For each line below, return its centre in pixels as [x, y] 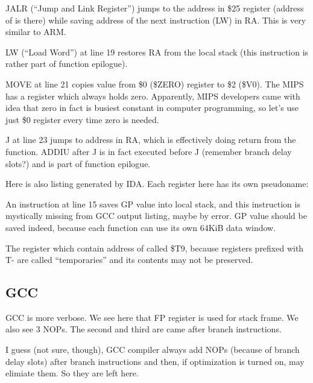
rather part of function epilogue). [67, 64]
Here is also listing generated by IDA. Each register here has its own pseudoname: [157, 184]
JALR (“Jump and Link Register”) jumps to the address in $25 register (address [155, 8]
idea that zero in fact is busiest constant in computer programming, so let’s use [152, 108]
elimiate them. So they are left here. [72, 373]
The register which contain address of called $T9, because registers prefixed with [155, 248]
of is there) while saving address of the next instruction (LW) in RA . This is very [156, 20]
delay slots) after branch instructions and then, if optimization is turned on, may [155, 361]
